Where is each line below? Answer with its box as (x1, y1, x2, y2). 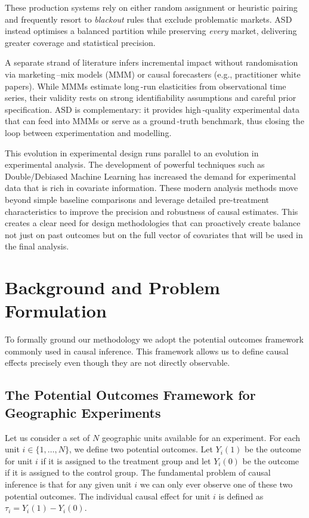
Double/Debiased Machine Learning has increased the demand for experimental (5, 169, 296, 182)
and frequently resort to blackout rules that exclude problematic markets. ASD (5, 13, 292, 25)
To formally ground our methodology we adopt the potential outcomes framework (5, 333, 304, 346)
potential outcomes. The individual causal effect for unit (5, 489, 211, 502)
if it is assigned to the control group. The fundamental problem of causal (5, 466, 271, 479)
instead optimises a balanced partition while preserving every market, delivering (5, 24, 297, 37)
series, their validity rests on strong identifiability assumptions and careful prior (5, 91, 296, 104)
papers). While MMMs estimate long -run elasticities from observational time (5, 79, 286, 92)
